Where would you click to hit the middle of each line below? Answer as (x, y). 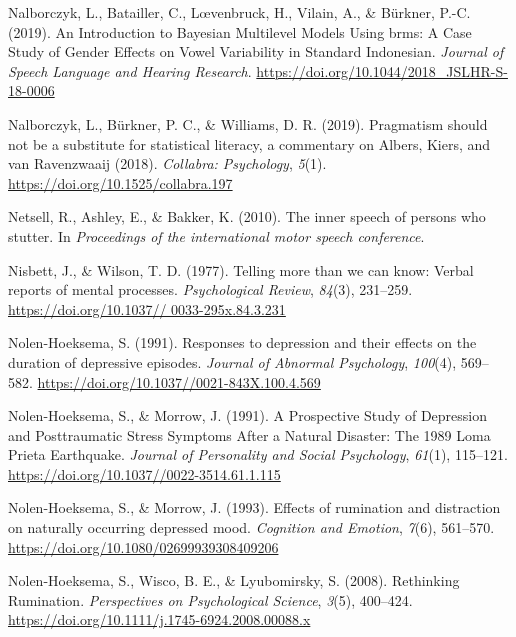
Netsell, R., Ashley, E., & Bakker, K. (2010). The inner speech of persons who (247, 216)
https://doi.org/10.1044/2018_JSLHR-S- (382, 70)
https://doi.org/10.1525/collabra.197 (120, 182)
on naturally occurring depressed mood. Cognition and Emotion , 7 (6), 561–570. (251, 527)
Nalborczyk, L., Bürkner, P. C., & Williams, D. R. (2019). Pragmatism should (248, 123)
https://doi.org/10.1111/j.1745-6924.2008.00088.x (159, 619)
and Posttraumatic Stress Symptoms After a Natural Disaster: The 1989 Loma (249, 434)
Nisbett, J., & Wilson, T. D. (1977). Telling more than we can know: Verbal (241, 269)
